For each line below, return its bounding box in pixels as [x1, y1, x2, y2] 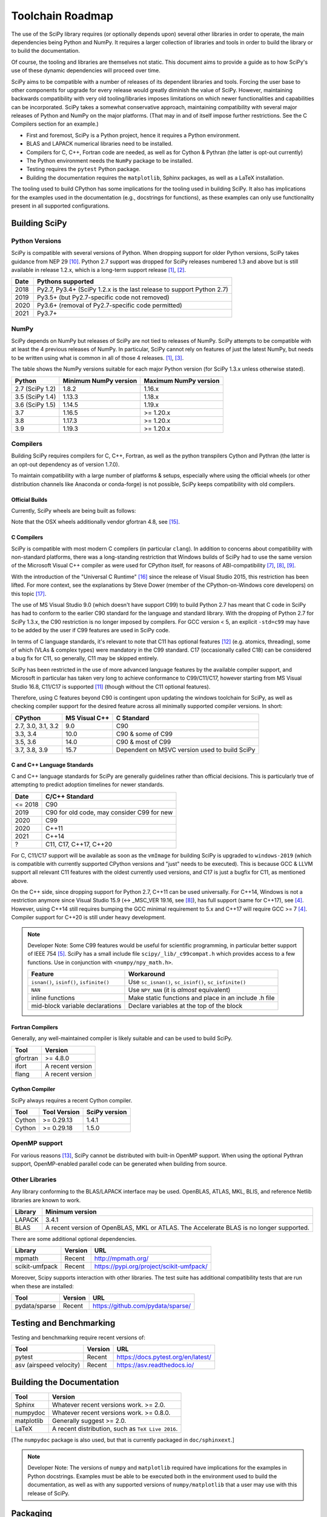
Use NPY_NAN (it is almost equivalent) [128, 986, 231, 995]
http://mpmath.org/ [94, 1254, 149, 1263]
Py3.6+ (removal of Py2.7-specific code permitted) [36, 301, 183, 309]
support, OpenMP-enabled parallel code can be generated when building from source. [11, 1160, 227, 1167]
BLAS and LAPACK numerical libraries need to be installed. [26, 140, 173, 147]
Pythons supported [36, 277, 94, 286]
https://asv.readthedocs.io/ [116, 1361, 194, 1370]
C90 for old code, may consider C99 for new [45, 808, 173, 816]
